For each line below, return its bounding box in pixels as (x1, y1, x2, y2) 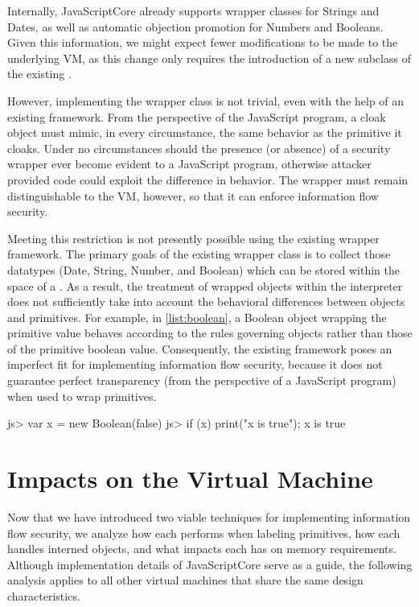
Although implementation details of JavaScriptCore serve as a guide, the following (7, 555, 413, 572)
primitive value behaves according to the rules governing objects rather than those (7, 324, 413, 341)
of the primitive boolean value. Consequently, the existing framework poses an (7, 340, 392, 357)
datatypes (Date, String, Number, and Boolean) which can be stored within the (7, 261, 400, 278)
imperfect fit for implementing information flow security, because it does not (7, 356, 383, 373)
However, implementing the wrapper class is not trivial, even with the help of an (7, 92, 405, 109)
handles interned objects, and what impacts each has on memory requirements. (7, 540, 396, 557)
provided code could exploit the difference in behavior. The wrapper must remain (7, 171, 409, 188)
